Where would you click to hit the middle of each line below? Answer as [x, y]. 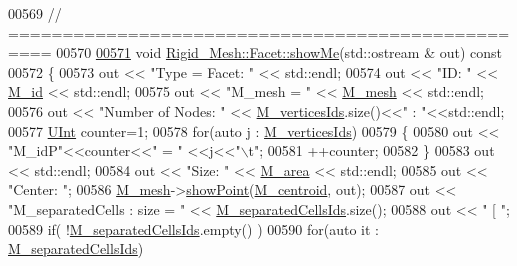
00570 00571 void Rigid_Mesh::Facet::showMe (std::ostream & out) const [279, 52]
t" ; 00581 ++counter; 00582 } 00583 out [371, 150]
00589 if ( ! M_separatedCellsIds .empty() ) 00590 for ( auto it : [193, 228]
